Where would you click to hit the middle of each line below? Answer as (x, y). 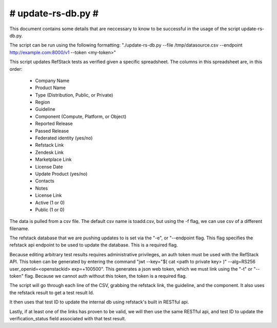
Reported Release (54, 124)
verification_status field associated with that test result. (68, 319)
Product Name (51, 88)
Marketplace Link (53, 159)
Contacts (45, 181)
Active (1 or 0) (50, 202)
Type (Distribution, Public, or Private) (74, 95)
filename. (19, 229)
